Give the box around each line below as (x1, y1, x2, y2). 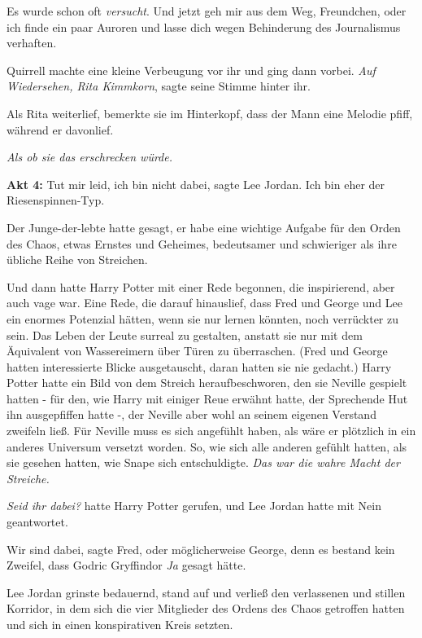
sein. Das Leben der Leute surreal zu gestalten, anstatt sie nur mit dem (7, 326, 363, 343)
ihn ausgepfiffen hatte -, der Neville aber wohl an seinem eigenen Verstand (7, 406, 376, 423)
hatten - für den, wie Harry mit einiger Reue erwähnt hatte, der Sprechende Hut (7, 389, 408, 407)
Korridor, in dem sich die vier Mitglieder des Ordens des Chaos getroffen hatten (7, 600, 405, 617)
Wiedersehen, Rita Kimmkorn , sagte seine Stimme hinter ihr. (7, 77, 311, 95)
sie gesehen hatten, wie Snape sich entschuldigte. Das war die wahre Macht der (7, 454, 400, 471)
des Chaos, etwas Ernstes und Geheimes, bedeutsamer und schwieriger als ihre (7, 235, 397, 252)
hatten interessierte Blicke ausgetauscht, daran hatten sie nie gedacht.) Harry (7, 358, 392, 375)
